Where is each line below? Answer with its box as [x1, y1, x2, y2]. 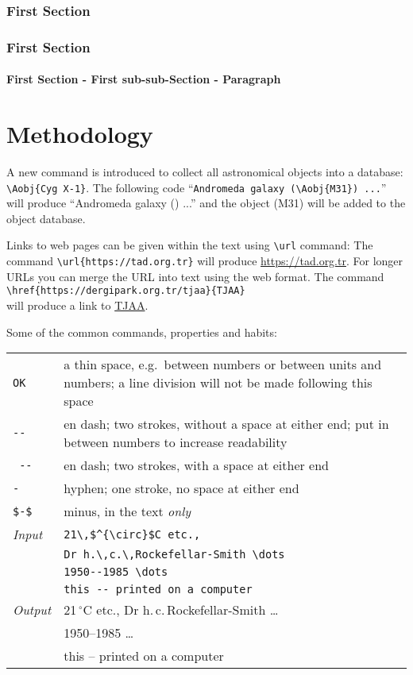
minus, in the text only [64, 502, 191, 521]
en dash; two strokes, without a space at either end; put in [64, 415, 389, 434]
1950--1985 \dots [64, 565, 168, 579]
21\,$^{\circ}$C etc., [64, 527, 201, 541]
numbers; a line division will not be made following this [64, 373, 372, 392]
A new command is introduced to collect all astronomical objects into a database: [6, 164, 403, 179]
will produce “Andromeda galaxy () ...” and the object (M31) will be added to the [6, 195, 406, 211]
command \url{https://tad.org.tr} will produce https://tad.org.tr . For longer [6, 253, 403, 269]
